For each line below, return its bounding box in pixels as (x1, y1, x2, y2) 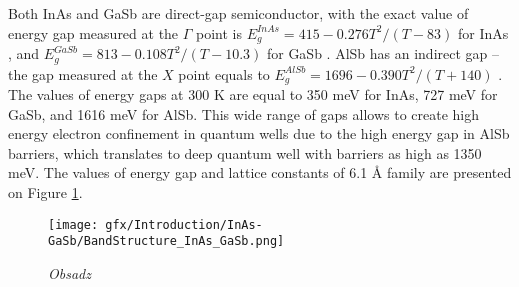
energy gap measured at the (8, 22, 179, 43)
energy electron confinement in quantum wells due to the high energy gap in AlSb (8, 123, 510, 144)
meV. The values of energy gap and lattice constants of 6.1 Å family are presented (8, 162, 512, 183)
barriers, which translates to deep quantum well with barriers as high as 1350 (8, 142, 482, 163)
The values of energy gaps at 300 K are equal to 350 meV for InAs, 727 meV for (8, 83, 498, 104)
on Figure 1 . (8, 181, 83, 202)
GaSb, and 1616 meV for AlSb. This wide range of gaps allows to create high (8, 103, 480, 124)
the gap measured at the (8, 63, 158, 84)
